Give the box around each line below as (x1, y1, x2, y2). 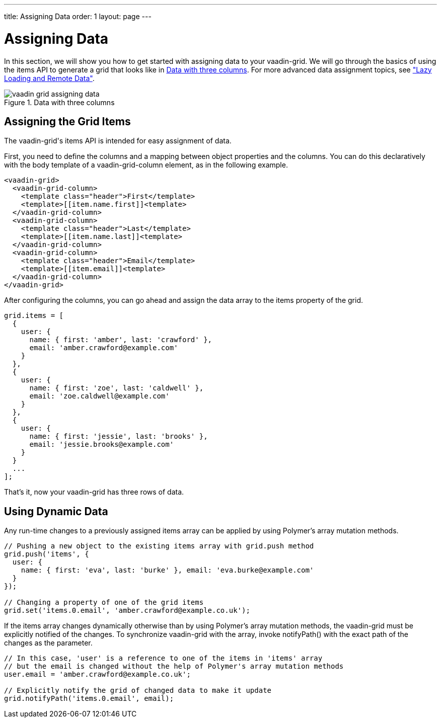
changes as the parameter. (4, 638, 93, 648)
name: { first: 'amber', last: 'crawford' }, (29, 336, 212, 344)
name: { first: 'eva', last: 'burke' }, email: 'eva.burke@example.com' (21, 566, 314, 575)
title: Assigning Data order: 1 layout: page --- (4, 12, 152, 21)
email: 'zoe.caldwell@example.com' (29, 392, 170, 400)
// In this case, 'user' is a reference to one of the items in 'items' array (4, 654, 323, 663)
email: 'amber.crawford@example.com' (29, 344, 178, 352)
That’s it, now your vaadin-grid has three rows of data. (4, 488, 184, 497)
